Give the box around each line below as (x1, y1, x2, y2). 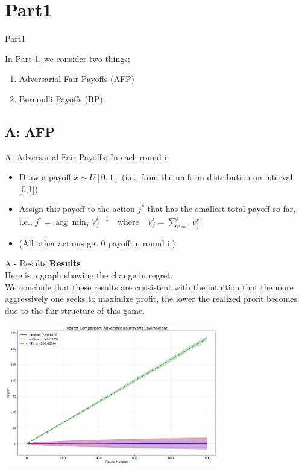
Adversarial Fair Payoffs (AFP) (19, 72, 135, 85)
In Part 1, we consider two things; (5, 52, 130, 64)
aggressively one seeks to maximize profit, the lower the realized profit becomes (5, 292, 298, 305)
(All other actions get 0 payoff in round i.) (19, 236, 175, 249)
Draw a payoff (19, 171, 71, 183)
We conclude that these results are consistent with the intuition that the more (5, 280, 294, 293)
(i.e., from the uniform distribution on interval (121, 171, 293, 183)
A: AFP (5, 122, 55, 140)
